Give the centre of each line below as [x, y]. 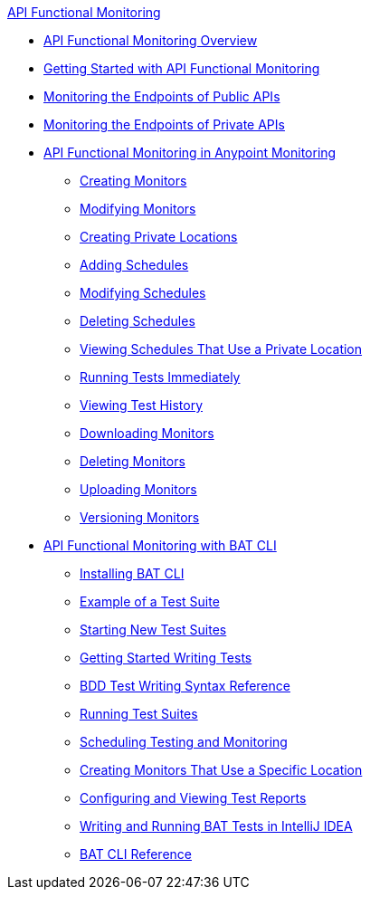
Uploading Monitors [138, 489]
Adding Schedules [134, 265]
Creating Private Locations [159, 237]
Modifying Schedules [143, 293]
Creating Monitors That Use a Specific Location [221, 770]
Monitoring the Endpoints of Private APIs [164, 124]
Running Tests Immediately [160, 377]
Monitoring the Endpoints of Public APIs [162, 96]
